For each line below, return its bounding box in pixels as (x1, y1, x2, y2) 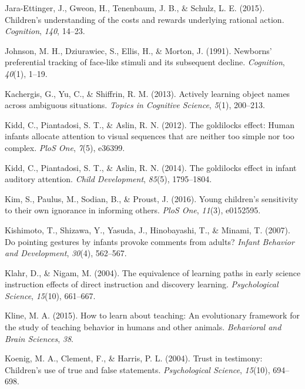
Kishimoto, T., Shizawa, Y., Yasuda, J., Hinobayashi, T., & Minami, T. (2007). (5, 223, 290, 236)
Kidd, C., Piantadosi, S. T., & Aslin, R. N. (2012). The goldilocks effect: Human (5, 118, 294, 130)
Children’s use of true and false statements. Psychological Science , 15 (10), (5, 363, 270, 375)
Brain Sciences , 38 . (5, 332, 73, 344)
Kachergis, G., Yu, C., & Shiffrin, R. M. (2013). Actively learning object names (5, 87, 290, 99)
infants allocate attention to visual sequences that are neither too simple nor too (5, 130, 294, 142)
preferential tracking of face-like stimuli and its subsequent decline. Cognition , (5, 56, 285, 68)
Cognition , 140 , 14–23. (5, 25, 85, 37)
